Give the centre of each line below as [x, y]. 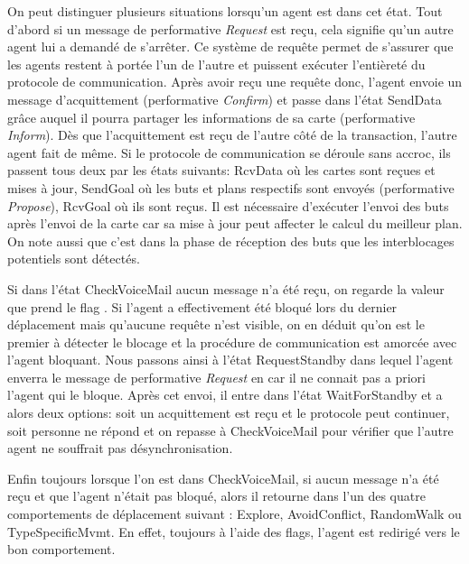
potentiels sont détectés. [74, 259]
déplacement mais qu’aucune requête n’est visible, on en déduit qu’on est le [216, 324]
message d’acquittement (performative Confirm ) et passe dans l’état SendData [225, 99]
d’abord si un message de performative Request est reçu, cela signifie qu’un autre [230, 28]
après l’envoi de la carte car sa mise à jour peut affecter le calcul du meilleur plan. [235, 223]
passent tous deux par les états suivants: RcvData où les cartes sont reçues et [221, 170]
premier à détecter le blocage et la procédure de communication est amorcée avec [232, 342]
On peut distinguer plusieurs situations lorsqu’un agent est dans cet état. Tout [225, 11]
